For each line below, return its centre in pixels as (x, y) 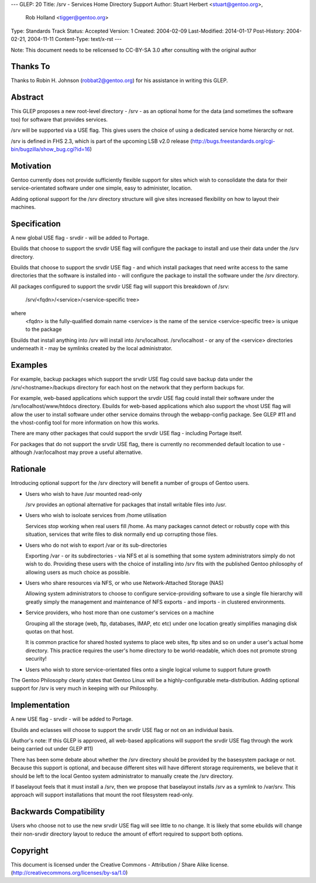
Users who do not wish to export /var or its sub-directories (96, 545)
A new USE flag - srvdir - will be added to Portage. (72, 719)
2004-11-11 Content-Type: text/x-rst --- (75, 39)
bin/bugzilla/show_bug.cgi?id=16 (50, 149)
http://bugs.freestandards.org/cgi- (234, 141)
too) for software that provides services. (59, 119)
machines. (23, 207)
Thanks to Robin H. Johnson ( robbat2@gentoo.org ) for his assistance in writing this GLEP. (119, 81)
